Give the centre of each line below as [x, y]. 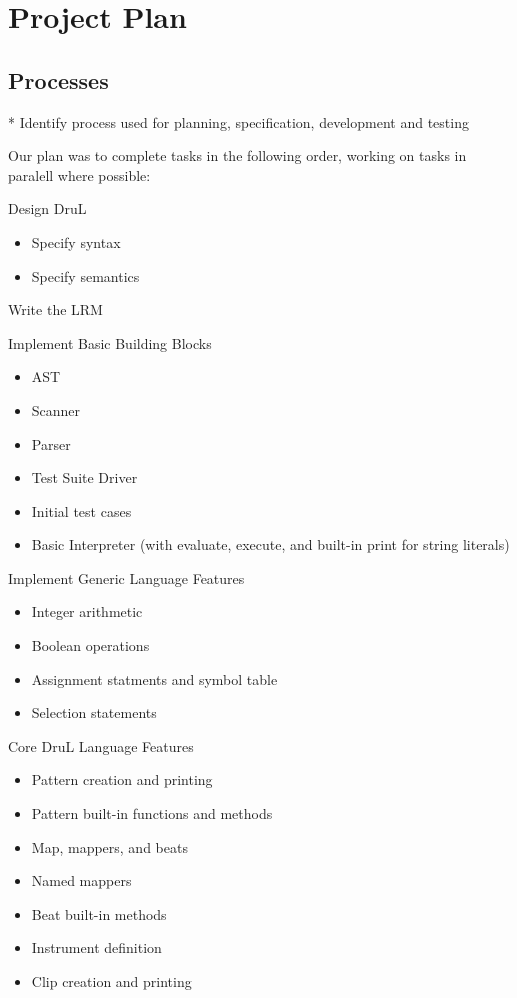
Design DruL [47, 208]
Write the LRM [55, 309]
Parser [51, 443]
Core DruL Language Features [101, 745]
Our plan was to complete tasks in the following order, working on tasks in [237, 155]
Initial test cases [81, 510]
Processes [58, 79]
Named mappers [81, 880]
